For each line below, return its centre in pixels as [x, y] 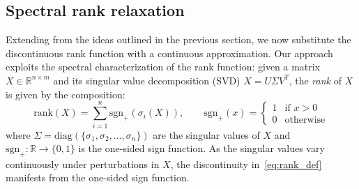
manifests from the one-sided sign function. [98, 177]
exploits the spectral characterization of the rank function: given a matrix [163, 67]
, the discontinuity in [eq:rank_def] [246, 164]
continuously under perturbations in [83, 164]
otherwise [305, 120]
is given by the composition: [66, 94]
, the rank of [315, 80]
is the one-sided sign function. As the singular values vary [201, 148]
